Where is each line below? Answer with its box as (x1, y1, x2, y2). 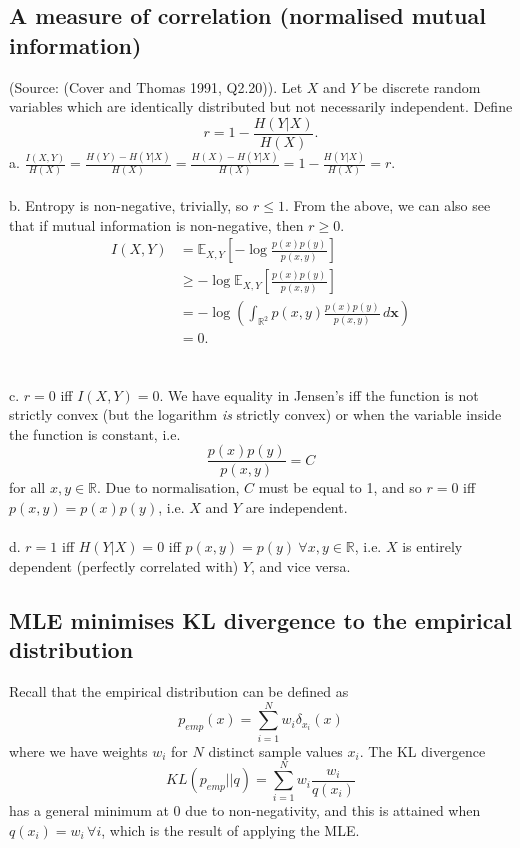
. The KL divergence (359, 740, 486, 761)
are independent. (245, 497, 348, 517)
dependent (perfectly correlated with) (9, 555, 239, 576)
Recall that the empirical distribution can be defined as (9, 680, 349, 701)
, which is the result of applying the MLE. (101, 820, 360, 840)
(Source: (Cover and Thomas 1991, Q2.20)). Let (9, 76, 303, 97)
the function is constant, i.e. (9, 423, 181, 444)
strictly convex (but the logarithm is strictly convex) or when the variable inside (9, 404, 502, 425)
